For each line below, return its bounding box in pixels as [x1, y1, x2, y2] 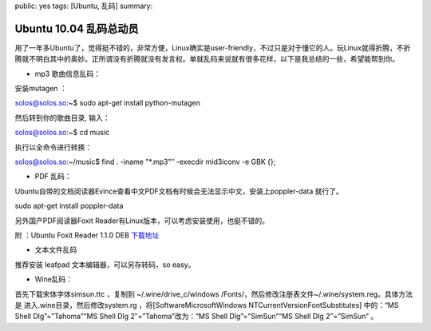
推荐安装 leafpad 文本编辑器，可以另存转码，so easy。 [14, 260, 196, 269]
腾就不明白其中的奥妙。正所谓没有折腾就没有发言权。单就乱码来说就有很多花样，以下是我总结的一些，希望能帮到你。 [14, 54, 399, 64]
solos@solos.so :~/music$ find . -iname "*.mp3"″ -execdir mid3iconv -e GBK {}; [14, 157, 276, 167]
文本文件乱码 [34, 245, 77, 255]
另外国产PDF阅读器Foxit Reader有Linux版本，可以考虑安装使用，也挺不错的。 [14, 216, 270, 225]
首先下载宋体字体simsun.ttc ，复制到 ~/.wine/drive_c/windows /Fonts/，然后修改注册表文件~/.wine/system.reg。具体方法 [14, 289, 413, 299]
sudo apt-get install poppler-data [14, 201, 124, 211]
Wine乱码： [34, 274, 73, 284]
